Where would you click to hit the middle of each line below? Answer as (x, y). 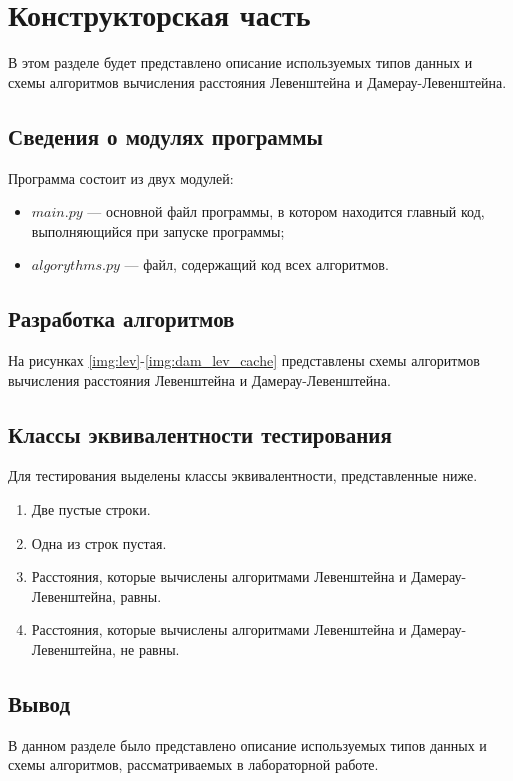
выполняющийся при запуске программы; (158, 230)
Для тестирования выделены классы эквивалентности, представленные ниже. (243, 475)
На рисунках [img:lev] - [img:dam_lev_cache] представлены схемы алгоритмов (244, 360)
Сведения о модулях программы (165, 135)
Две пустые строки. (91, 509)
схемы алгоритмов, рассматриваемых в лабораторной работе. (193, 764)
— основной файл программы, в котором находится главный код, (286, 211)
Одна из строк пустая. (99, 542)
